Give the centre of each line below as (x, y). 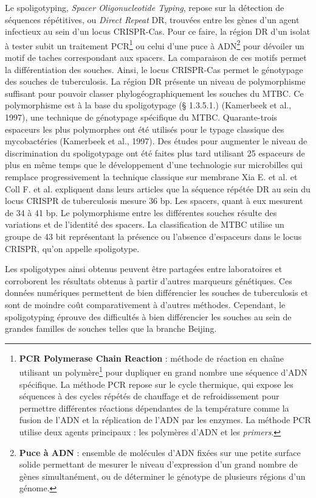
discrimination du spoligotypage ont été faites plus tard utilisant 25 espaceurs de (155, 153)
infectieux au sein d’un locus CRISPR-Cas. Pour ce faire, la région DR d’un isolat (158, 31)
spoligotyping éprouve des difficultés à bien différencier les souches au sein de (148, 316)
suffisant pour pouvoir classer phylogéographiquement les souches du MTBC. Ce (154, 93)
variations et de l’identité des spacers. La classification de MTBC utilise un (145, 224)
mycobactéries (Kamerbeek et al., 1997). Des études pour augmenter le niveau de (156, 141)
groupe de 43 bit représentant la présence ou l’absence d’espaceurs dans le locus (153, 236)
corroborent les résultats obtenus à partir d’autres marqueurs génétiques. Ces (149, 280)
